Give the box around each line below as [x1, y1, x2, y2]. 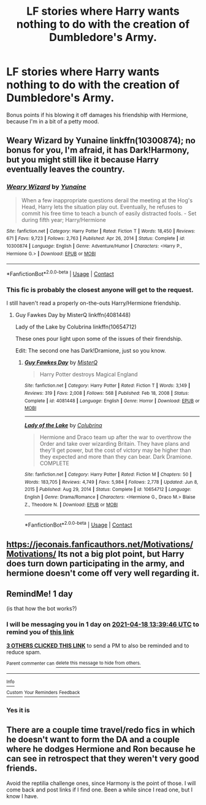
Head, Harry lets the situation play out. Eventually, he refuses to [21, 203, 183, 210]
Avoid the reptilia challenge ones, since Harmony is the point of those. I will [6, 779, 196, 787]
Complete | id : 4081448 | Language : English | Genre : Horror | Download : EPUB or [24, 397, 200, 404]
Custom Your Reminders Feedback [6, 690, 80, 696]
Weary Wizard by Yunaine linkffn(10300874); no [6, 135, 196, 146]
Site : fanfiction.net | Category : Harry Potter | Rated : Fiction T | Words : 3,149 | [24, 383, 191, 389]
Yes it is [6, 706, 30, 714]
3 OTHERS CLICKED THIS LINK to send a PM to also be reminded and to [6, 642, 189, 649]
